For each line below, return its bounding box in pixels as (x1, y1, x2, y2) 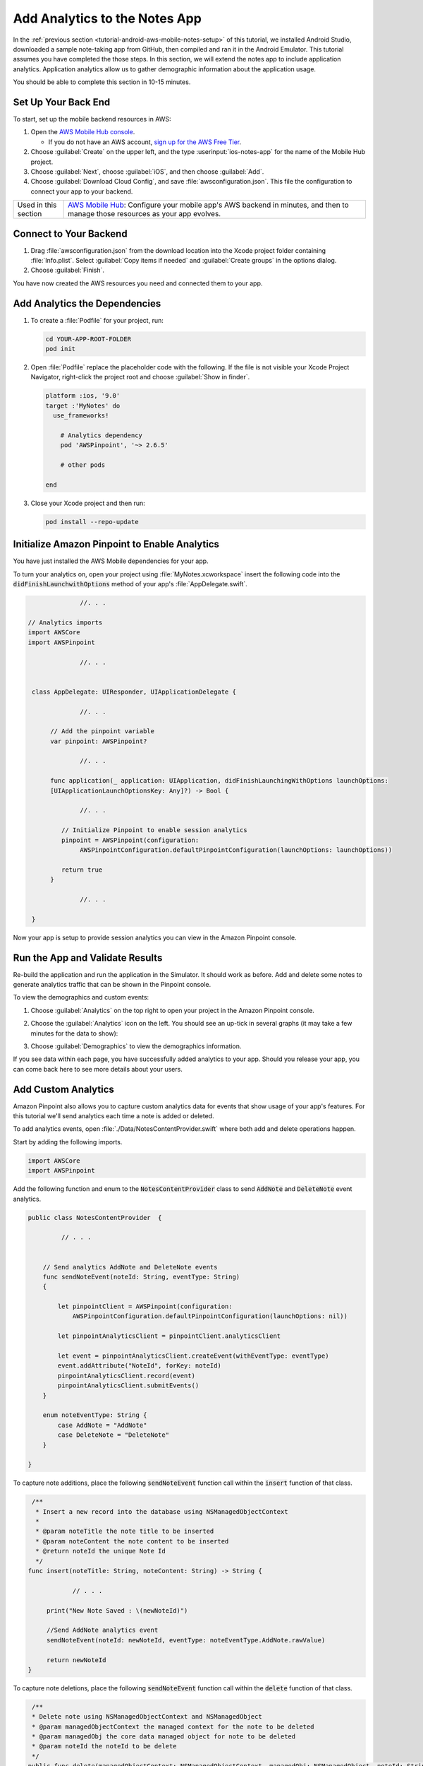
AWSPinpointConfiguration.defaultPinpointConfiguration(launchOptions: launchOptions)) (80, 846, 393, 854)
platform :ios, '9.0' (45, 392, 121, 400)
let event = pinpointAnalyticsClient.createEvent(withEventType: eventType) (57, 1352, 329, 1360)
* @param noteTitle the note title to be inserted (35, 1527, 214, 1536)
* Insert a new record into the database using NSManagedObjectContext (35, 1507, 288, 1515)
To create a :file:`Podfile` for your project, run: (30, 316, 164, 324)
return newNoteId (46, 1656, 106, 1664)
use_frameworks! (53, 412, 109, 420)
